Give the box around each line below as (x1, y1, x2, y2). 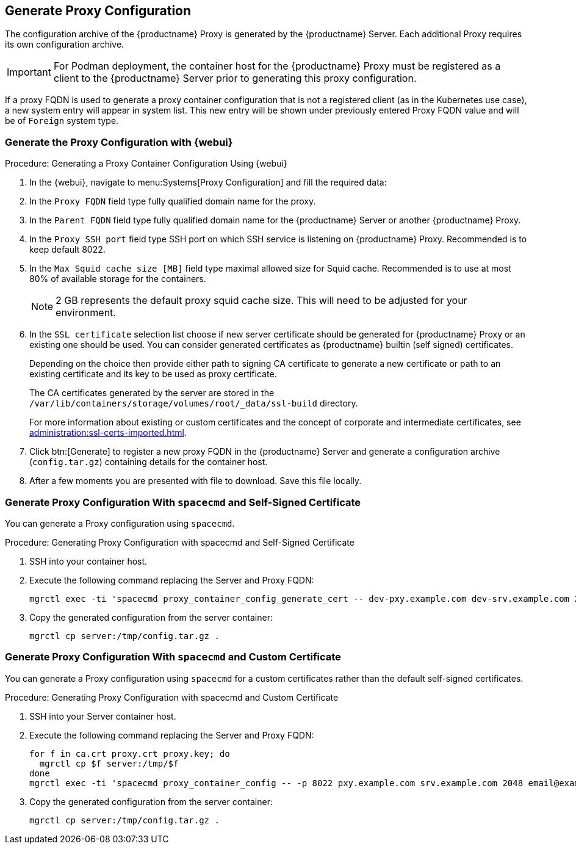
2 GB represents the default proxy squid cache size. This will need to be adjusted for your (56, 294, 467, 307)
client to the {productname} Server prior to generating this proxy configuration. (53, 72, 417, 85)
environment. (56, 306, 116, 319)
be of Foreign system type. (5, 115, 119, 126)
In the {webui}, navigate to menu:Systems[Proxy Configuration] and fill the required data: (29, 177, 387, 188)
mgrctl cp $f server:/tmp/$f (39, 758, 179, 768)
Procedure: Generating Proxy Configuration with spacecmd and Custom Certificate (5, 692, 339, 703)
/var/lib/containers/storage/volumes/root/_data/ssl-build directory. (29, 398, 358, 409)
